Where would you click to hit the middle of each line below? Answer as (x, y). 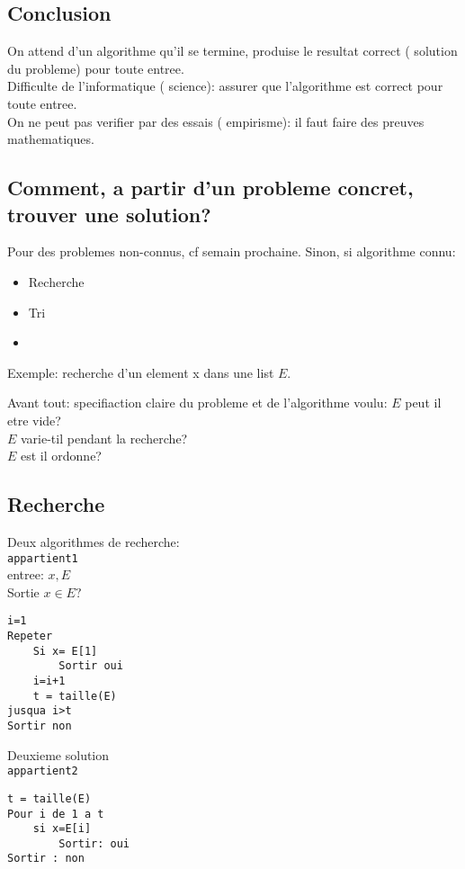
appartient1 (43, 558)
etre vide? (34, 420)
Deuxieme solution (58, 754)
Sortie (23, 591)
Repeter (30, 636)
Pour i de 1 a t (56, 814)
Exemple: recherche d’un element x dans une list (141, 372)
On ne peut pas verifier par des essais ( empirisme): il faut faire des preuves (216, 121)
